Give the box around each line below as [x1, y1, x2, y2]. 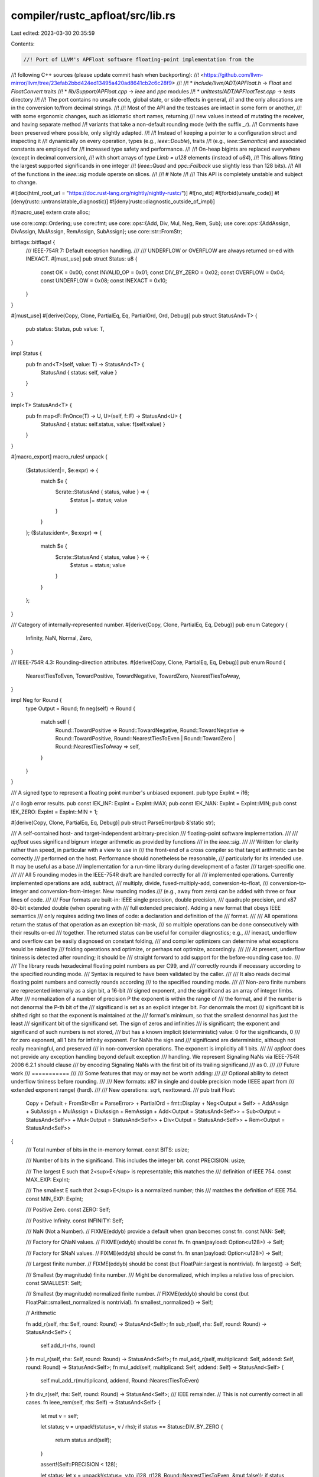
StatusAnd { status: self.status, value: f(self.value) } [40, 420, 165, 428]
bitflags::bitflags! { [11, 239, 56, 246]
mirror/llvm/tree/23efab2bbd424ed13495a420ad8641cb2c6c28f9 [11, 80, 172, 87]
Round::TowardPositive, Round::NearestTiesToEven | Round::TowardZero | [55, 734, 236, 741]
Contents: [11, 40, 35, 47]
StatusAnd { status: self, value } [40, 369, 118, 376]
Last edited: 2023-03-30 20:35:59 [11, 30, 95, 37]
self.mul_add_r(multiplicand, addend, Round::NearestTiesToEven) [40, 1377, 199, 1384]
